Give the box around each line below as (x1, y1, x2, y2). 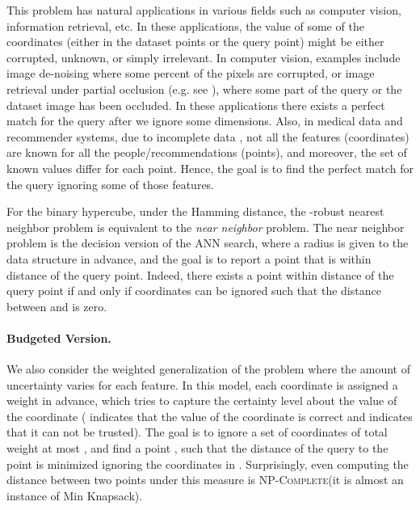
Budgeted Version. (6, 329, 111, 346)
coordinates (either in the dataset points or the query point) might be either (6, 33, 384, 50)
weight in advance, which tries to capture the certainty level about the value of (6, 392, 397, 409)
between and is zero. (6, 297, 107, 314)
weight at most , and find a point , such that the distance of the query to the (6, 440, 388, 457)
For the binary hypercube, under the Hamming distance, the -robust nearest (6, 203, 384, 220)
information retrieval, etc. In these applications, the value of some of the (6, 17, 364, 34)
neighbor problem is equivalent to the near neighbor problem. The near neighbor (6, 218, 405, 235)
